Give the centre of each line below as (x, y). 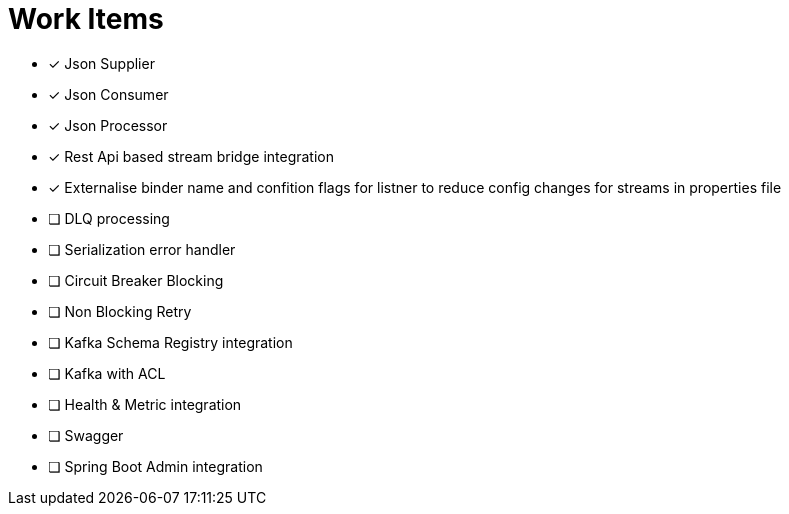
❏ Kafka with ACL (107, 373)
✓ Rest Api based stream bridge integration (191, 156)
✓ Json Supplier (101, 63)
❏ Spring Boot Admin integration (155, 466)
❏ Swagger (86, 435)
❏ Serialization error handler (142, 249)
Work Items (86, 19)
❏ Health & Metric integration (145, 404)
